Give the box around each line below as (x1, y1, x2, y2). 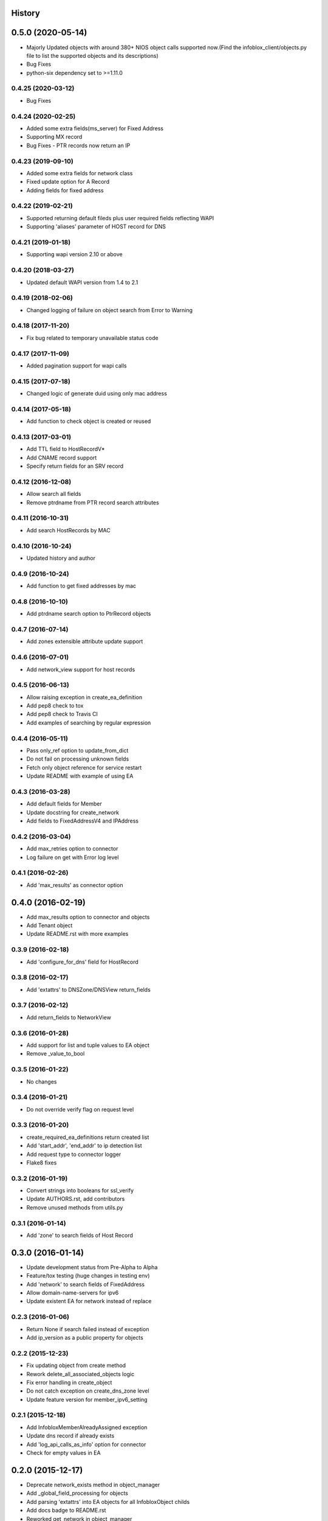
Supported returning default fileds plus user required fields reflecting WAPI (26, 214, 214, 221)
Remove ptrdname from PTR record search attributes (26, 499, 159, 506)
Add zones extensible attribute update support (26, 638, 143, 645)
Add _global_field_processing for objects (26, 1489, 129, 1497)
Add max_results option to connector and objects (26, 913, 150, 921)
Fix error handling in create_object (26, 1379, 112, 1386)
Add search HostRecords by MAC (26, 526, 111, 534)
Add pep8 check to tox (26, 702, 84, 709)
